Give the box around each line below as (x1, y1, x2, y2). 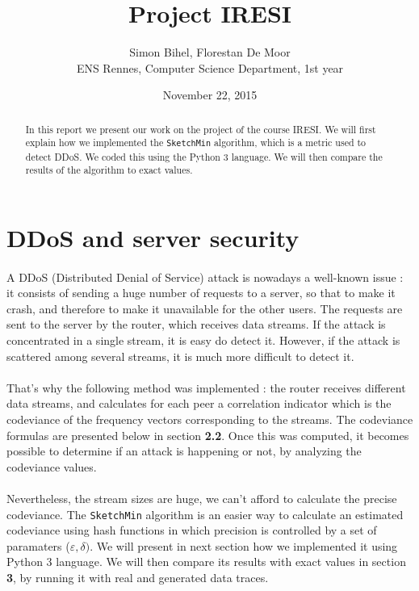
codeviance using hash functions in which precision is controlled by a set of (6, 522, 377, 539)
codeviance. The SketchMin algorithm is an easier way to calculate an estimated (6, 505, 404, 522)
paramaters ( (6, 537, 70, 554)
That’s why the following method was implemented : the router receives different (6, 379, 406, 396)
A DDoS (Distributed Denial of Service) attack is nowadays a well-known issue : (6, 268, 404, 285)
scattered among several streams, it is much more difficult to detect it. (6, 347, 354, 364)
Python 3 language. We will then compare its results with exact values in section (6, 553, 406, 570)
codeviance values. (6, 458, 97, 475)
